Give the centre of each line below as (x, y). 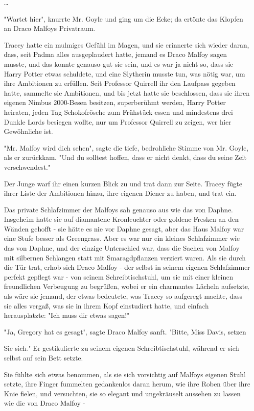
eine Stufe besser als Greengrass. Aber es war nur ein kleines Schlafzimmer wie (122, 238)
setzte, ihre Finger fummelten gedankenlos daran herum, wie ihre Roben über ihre (127, 384)
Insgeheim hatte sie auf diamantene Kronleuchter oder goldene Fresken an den (121, 219)
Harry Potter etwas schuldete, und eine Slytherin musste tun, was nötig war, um (125, 73)
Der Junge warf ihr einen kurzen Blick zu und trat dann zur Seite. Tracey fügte (123, 183)
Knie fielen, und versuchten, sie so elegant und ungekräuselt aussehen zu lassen (122, 393)
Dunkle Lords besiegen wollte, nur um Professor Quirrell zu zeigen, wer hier (118, 121)
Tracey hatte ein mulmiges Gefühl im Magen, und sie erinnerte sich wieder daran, (127, 44)
